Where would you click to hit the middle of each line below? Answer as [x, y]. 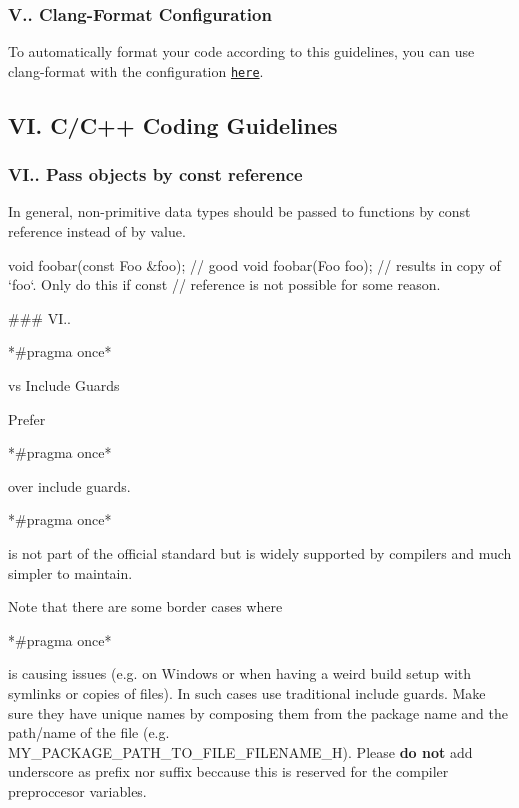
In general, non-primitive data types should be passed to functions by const [239, 211]
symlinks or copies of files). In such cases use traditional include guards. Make [247, 692]
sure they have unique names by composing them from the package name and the [258, 712]
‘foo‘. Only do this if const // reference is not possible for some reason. [224, 284]
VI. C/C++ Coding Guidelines [173, 124]
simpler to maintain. [70, 572]
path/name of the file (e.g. [89, 732]
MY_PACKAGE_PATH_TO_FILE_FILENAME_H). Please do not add [240, 751]
